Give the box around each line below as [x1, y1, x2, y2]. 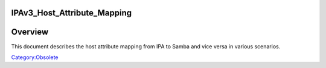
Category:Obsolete [11, 54, 59, 61]
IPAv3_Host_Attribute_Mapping [11, 8, 132, 18]
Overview [11, 27, 49, 37]
